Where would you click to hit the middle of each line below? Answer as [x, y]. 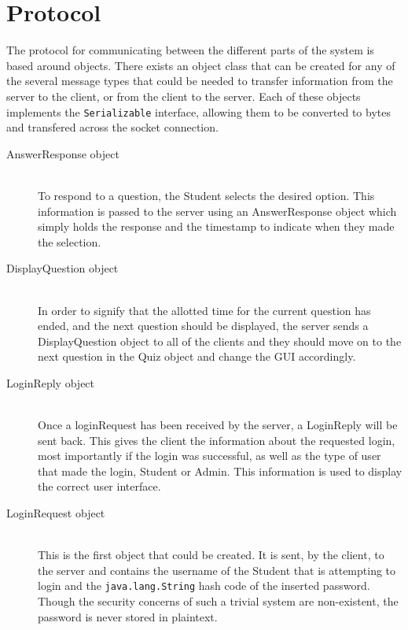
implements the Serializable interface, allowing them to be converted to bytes [198, 111]
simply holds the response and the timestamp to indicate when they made [216, 226]
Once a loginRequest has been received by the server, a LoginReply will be [218, 425]
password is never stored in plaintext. [128, 616]
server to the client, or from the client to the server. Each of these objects [184, 96]
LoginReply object [51, 382]
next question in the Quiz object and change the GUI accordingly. [197, 356]
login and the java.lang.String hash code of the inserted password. [204, 586]
